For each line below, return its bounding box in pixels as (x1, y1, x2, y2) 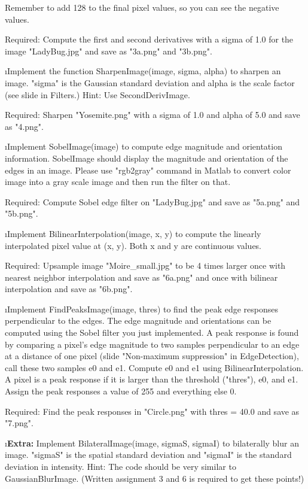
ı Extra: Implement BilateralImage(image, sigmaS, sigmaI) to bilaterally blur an (5, 436, 299, 449)
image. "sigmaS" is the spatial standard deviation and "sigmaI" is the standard (5, 448, 292, 461)
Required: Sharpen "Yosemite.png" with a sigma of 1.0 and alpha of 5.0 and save (5, 108, 300, 121)
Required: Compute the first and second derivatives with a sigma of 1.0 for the (5, 33, 294, 45)
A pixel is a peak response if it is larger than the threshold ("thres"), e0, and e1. (5, 373, 298, 385)
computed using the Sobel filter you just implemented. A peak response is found (5, 326, 299, 339)
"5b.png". (5, 207, 38, 220)
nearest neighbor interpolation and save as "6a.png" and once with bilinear (5, 271, 278, 283)
